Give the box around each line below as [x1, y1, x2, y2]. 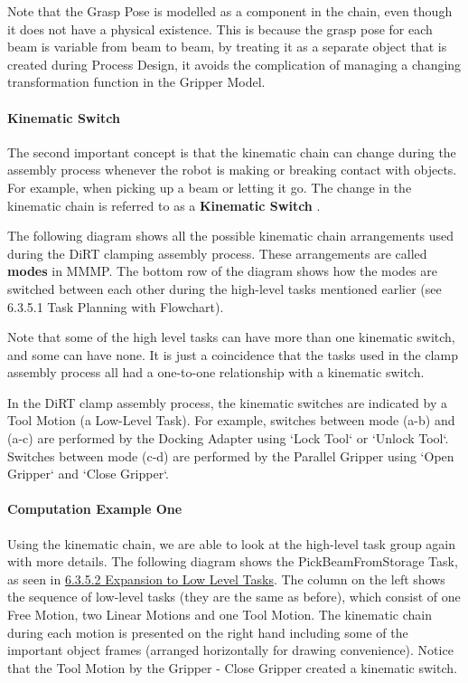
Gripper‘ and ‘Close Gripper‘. [7, 464, 169, 483]
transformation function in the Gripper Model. [7, 72, 266, 91]
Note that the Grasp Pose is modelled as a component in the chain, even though [7, 2, 453, 20]
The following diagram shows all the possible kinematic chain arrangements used [7, 226, 454, 245]
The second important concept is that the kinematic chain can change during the [7, 142, 456, 161]
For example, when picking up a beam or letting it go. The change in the [7, 177, 412, 196]
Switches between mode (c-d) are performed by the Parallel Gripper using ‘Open [7, 446, 454, 465]
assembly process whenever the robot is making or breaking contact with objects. [7, 160, 457, 179]
